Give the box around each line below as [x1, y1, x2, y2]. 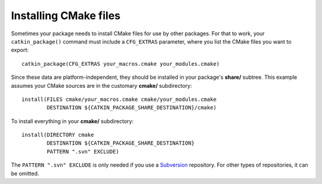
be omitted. [11, 170, 39, 177]
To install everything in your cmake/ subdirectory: [11, 117, 134, 125]
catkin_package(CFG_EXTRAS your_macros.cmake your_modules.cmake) [21, 60, 220, 67]
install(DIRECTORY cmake [21, 131, 94, 139]
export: [11, 47, 29, 54]
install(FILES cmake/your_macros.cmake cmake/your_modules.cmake [21, 96, 217, 103]
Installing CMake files [11, 9, 121, 22]
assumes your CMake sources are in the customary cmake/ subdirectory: [11, 82, 192, 89]
